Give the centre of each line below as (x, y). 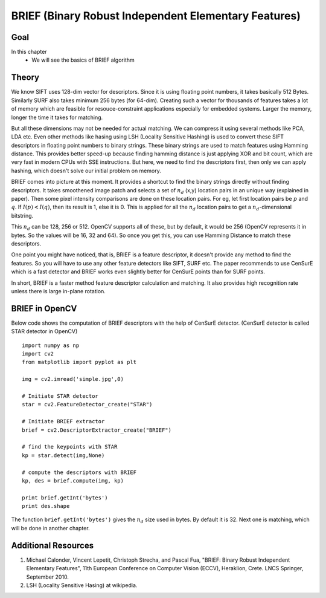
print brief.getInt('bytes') (65, 498)
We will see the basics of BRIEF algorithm (83, 60)
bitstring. (22, 215)
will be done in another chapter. (50, 528)
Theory (25, 78)
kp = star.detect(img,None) (63, 455)
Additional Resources (52, 545)
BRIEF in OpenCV (44, 308)
